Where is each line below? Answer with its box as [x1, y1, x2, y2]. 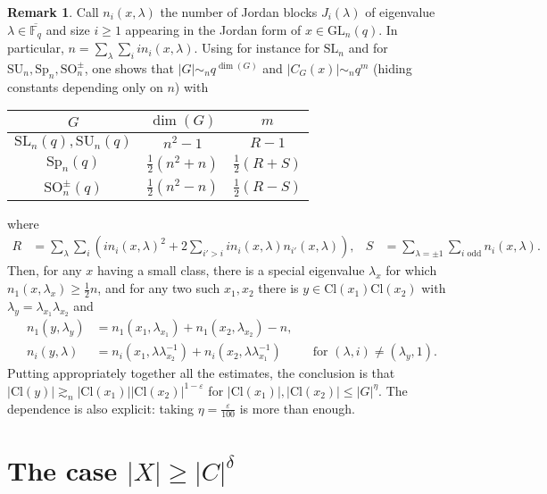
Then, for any [7, 261, 82, 280]
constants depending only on [7, 77, 163, 96]
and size [46, 20, 90, 38]
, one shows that [84, 58, 174, 77]
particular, [7, 38, 64, 57]
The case [7, 451, 118, 488]
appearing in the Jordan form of [125, 20, 302, 38]
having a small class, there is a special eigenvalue [97, 261, 365, 280]
